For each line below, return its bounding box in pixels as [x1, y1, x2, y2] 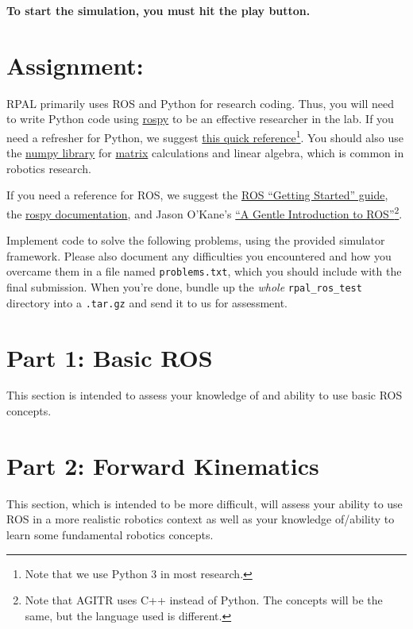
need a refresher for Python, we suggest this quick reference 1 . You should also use [6, 126, 403, 145]
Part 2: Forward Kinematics [6, 449, 319, 481]
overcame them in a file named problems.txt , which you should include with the [6, 263, 402, 280]
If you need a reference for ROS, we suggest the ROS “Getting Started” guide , [6, 187, 388, 203]
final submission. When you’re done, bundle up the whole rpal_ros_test [6, 279, 362, 295]
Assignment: [6, 48, 144, 81]
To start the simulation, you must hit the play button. [6, 2, 311, 18]
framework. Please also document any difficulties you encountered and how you [6, 247, 392, 264]
